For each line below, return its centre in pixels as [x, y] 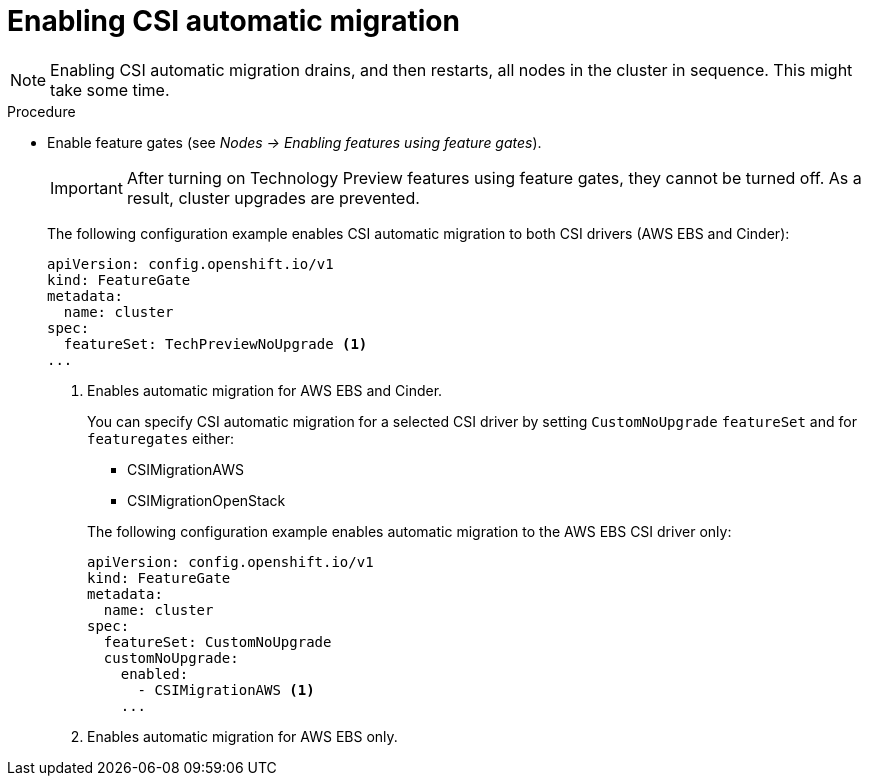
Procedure [41, 111]
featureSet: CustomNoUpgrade [217, 641]
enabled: [154, 673]
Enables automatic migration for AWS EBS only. [242, 736]
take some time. [110, 89]
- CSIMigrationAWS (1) [226, 689]
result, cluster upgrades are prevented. [273, 197]
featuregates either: [160, 438]
